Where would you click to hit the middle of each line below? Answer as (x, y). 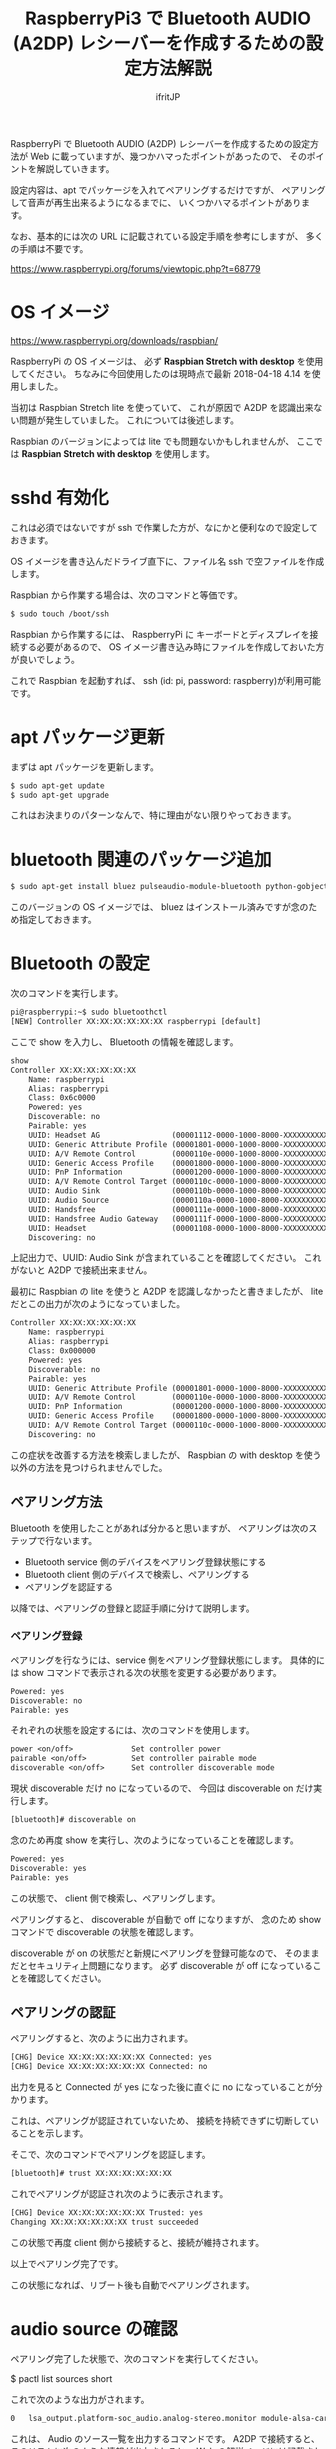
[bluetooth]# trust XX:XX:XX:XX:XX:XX (91, 2174)
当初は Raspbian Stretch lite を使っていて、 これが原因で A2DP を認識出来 (162, 407)
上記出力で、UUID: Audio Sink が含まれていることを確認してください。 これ (166, 1258)
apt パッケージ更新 (87, 736)
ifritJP (168, 96)
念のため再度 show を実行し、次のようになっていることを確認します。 (155, 1840)
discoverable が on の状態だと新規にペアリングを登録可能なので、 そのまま (165, 1953)
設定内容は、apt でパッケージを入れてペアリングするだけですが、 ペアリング (168, 190)
